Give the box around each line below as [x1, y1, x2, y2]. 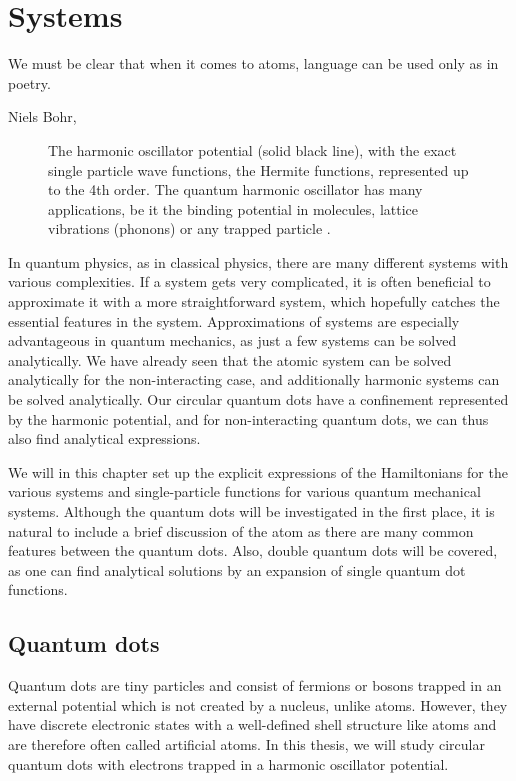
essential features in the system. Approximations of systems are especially [8, 310, 460, 331]
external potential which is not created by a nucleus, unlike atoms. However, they [8, 694, 508, 715]
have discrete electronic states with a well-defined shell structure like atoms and [8, 714, 497, 735]
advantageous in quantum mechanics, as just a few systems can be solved [8, 330, 457, 351]
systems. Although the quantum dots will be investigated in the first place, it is [8, 501, 495, 521]
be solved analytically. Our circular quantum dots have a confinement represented [8, 389, 509, 410]
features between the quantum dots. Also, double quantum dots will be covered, [8, 540, 498, 561]
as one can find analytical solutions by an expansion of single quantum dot [8, 559, 466, 580]
